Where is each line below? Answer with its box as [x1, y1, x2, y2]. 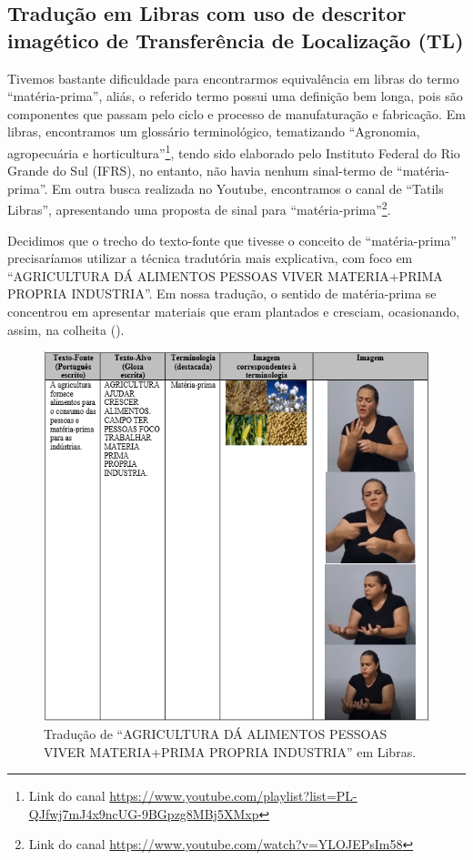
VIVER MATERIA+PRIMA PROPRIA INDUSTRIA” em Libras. [44, 742, 417, 761]
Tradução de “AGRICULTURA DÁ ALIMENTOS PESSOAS [44, 724, 387, 744]
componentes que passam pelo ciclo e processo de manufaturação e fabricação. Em [7, 104, 466, 123]
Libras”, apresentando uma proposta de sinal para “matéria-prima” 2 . [7, 197, 391, 219]
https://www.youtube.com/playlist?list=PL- [109, 786, 357, 805]
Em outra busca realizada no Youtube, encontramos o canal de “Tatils [52, 178, 444, 197]
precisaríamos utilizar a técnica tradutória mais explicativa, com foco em [7, 248, 413, 268]
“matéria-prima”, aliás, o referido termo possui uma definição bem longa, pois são [7, 86, 463, 106]
